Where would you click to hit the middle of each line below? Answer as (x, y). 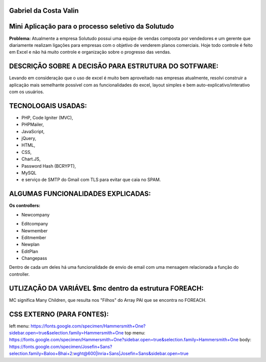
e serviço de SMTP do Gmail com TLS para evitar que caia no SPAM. (91, 180)
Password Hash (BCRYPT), (49, 166)
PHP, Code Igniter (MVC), (47, 117)
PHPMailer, (33, 125)
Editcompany (35, 224)
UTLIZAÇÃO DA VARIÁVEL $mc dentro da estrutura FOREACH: (106, 288)
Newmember (34, 231)
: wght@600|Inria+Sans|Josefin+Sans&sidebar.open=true (131, 354)
